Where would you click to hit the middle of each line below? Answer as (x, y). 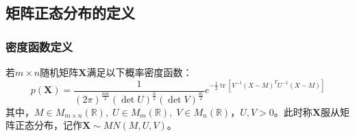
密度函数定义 (39, 46)
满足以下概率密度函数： (139, 72)
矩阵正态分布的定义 (70, 13)
